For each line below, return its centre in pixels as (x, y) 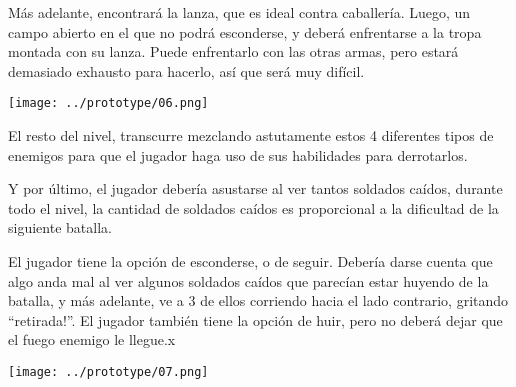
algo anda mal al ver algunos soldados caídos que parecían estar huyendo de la (248, 280)
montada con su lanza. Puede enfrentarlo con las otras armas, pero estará (233, 51)
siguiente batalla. (60, 227)
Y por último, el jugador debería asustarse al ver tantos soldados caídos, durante (255, 188)
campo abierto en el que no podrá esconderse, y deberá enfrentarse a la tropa (245, 31)
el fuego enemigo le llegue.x (92, 339)
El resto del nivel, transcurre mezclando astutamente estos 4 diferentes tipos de (251, 135)
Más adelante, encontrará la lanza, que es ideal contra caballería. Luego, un (239, 12)
